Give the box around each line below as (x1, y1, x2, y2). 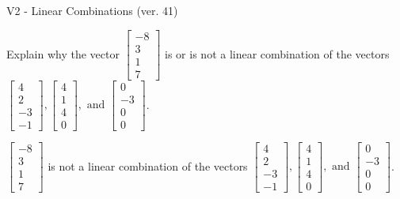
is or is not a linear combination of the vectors (165, 45, 390, 62)
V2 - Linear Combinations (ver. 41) (6, 2, 178, 18)
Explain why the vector (6, 45, 120, 62)
